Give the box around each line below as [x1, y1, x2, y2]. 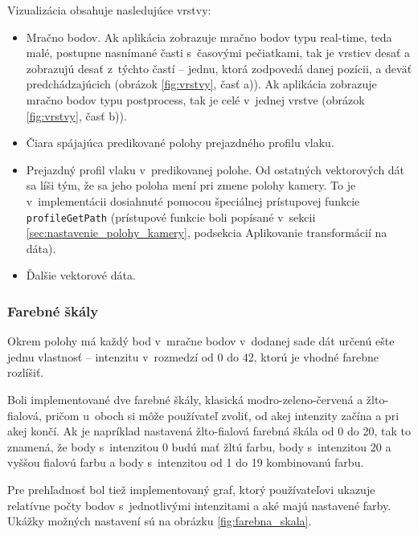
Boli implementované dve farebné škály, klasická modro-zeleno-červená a [7, 390, 363, 407]
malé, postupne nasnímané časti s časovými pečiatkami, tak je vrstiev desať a [26, 44, 411, 61]
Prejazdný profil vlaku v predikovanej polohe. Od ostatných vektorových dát [26, 161, 405, 178]
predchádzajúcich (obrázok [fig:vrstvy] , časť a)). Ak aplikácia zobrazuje [26, 76, 377, 92]
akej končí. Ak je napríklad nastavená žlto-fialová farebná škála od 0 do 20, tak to [7, 423, 411, 439]
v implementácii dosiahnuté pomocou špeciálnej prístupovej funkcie [26, 192, 360, 209]
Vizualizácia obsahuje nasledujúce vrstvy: [7, 2, 211, 18]
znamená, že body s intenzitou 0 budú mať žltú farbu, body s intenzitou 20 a [7, 438, 391, 455]
